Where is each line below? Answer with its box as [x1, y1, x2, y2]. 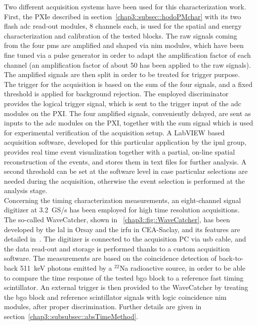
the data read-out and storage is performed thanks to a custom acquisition [4, 243, 230, 253]
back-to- [218, 253, 244, 263]
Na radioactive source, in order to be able [119, 263, 246, 273]
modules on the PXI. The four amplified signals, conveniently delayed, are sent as [4, 108, 251, 118]
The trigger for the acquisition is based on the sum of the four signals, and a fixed [4, 79, 253, 89]
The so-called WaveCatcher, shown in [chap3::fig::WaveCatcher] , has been [4, 214, 230, 225]
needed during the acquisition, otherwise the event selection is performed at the [4, 175, 245, 186]
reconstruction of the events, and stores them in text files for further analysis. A [4, 156, 247, 166]
